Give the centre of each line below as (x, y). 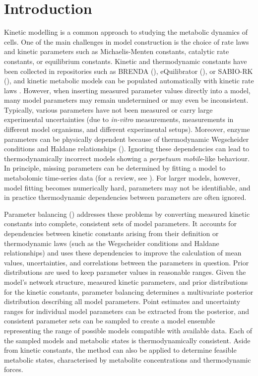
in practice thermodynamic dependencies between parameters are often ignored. (125, 197)
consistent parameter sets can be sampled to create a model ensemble (110, 321)
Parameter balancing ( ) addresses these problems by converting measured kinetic (127, 214)
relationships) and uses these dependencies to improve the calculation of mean (123, 253)
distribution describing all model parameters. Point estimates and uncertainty (122, 301)
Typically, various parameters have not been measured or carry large (108, 109)
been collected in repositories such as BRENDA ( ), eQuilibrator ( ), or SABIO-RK (129, 71)
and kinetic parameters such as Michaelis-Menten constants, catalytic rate (117, 51)
